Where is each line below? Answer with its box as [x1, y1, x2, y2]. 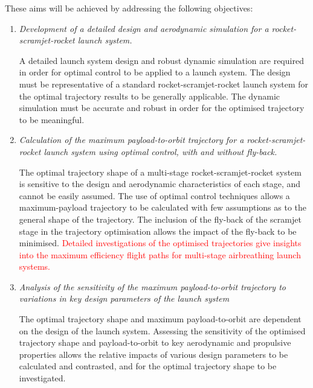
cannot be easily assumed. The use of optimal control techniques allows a [19, 189, 290, 202]
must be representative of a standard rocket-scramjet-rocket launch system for [19, 77, 309, 90]
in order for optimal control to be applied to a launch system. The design [19, 66, 291, 78]
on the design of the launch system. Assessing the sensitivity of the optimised [19, 324, 306, 337]
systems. [19, 260, 50, 273]
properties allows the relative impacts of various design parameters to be [19, 348, 288, 360]
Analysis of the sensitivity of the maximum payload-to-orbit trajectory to [19, 280, 286, 293]
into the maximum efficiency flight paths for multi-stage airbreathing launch [19, 248, 301, 261]
